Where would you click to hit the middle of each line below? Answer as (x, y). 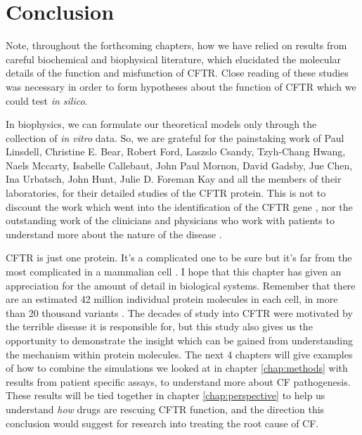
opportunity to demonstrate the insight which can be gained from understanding (179, 340)
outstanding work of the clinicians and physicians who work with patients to (170, 220)
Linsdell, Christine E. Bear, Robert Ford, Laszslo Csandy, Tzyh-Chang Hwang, (176, 151)
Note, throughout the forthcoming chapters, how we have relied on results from (176, 45)
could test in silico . (47, 100)
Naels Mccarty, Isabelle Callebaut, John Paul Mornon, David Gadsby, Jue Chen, (179, 165)
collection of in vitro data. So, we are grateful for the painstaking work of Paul (175, 137)
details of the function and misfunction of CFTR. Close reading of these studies (177, 73)
